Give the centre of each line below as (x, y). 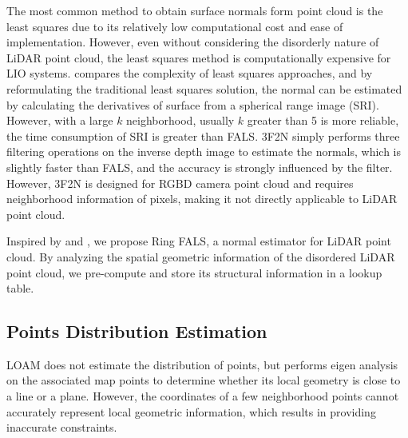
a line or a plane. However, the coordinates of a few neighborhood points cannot (203, 396)
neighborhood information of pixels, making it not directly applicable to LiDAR (202, 199)
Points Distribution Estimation (137, 331)
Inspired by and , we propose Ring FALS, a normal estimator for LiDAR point (199, 241)
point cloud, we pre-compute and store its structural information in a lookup (194, 272)
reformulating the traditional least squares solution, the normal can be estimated (204, 88)
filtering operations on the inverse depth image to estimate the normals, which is (204, 151)
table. (20, 288)
